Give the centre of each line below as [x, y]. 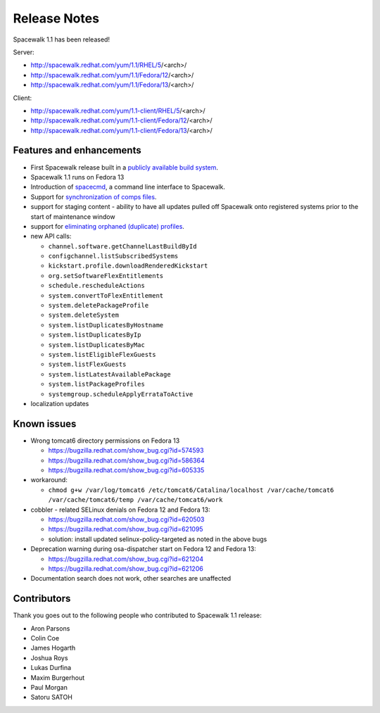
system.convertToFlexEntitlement [106, 295]
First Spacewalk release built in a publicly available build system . [124, 167]
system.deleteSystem [84, 315]
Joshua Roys [49, 657]
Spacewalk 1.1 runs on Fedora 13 [77, 177]
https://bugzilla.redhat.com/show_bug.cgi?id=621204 [126, 559]
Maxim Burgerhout [57, 677]
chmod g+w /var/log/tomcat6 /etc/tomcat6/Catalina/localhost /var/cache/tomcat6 [191, 490]
